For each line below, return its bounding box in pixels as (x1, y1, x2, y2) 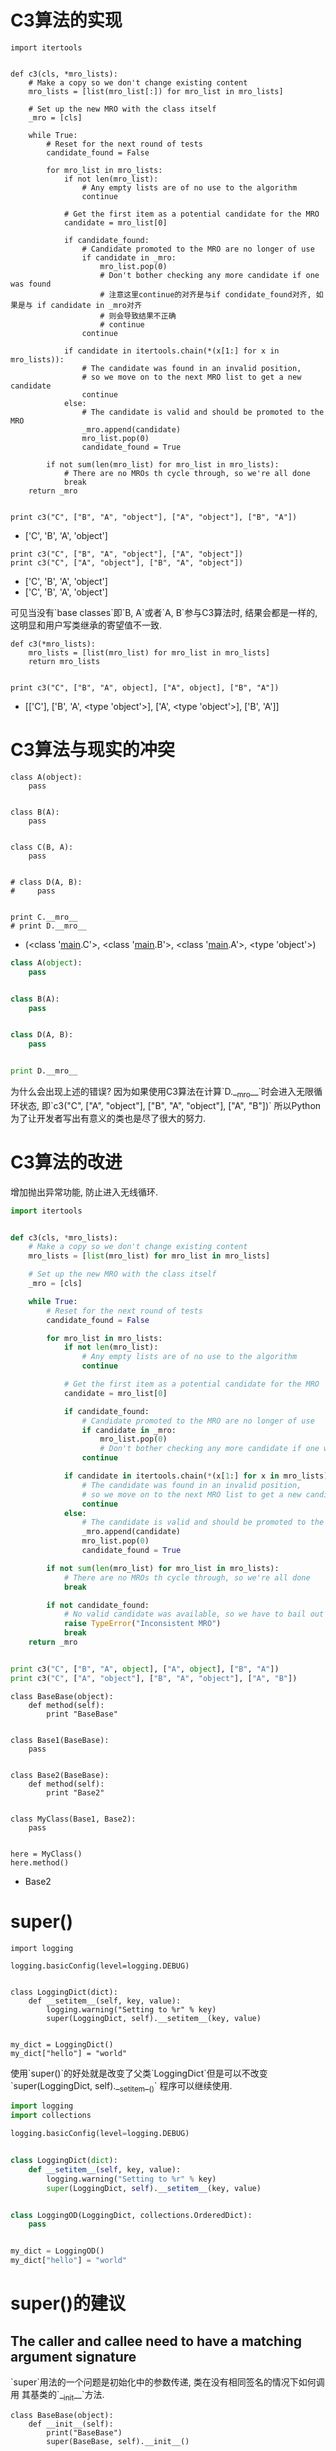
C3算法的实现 (10, 9, 123, 32)
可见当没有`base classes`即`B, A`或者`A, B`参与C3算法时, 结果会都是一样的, (10, 606, 318, 618)
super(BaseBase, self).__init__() (46, 2436, 190, 2446)
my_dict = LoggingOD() (10, 2246, 105, 2256)
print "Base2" (46, 1787, 105, 1798)
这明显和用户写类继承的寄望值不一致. (10, 619, 163, 631)
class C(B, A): (10, 842, 74, 852)
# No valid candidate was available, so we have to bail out (63, 1609, 325, 1620)
